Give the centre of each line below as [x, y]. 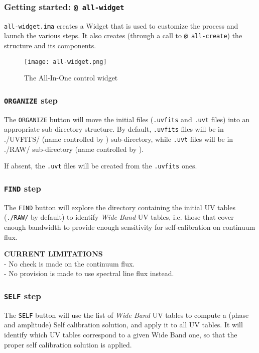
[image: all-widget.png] [66, 62]
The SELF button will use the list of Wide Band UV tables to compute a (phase [126, 315]
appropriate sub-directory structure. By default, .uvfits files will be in [114, 129]
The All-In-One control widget [71, 78]
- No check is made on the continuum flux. [70, 263]
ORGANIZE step [31, 100]
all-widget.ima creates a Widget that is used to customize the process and [121, 25]
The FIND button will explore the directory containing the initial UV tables [120, 207]
